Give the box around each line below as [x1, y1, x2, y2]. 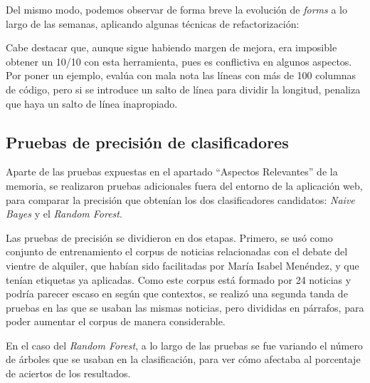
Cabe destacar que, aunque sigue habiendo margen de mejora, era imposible [6, 40, 337, 55]
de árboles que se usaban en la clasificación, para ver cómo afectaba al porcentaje [6, 352, 361, 367]
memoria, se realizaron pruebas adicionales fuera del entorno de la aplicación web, [6, 178, 363, 193]
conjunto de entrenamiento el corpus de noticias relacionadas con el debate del [6, 244, 348, 259]
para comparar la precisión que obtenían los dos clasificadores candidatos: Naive [6, 192, 355, 207]
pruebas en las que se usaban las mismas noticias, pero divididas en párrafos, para [6, 300, 364, 315]
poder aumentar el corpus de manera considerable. [6, 314, 226, 329]
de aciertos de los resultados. [6, 366, 131, 381]
